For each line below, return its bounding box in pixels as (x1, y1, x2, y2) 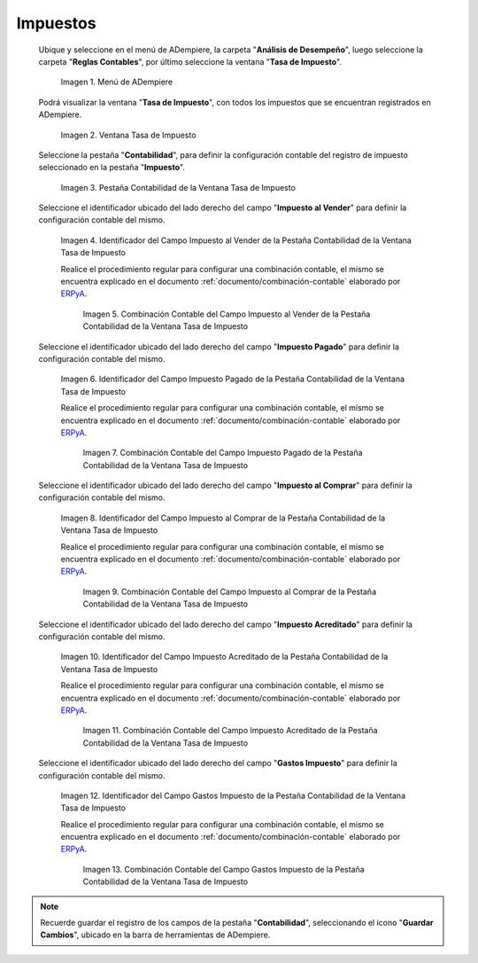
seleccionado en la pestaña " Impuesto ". (38, 162, 186, 173)
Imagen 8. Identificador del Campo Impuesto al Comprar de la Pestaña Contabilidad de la (60, 513, 386, 523)
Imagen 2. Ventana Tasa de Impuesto (60, 129, 197, 140)
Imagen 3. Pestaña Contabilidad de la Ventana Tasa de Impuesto (60, 182, 297, 192)
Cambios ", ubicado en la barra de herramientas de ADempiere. (40, 929, 271, 940)
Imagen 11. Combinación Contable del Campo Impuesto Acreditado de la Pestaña (82, 725, 378, 736)
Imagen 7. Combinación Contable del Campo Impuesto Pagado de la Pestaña (82, 448, 363, 458)
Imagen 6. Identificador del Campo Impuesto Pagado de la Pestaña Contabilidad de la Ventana (60, 373, 405, 385)
